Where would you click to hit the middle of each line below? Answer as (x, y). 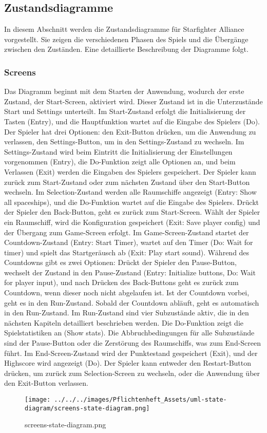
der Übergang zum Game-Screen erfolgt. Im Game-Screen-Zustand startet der (127, 232)
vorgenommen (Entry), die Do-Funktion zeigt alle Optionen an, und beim (120, 162)
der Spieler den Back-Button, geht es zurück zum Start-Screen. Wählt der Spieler (132, 212)
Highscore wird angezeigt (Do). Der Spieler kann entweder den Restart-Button (128, 363)
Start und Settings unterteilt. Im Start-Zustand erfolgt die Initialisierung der (125, 111)
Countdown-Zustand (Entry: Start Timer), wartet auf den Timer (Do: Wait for (129, 242)
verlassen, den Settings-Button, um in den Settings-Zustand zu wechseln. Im (124, 142)
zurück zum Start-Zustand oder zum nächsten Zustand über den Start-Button (127, 182)
